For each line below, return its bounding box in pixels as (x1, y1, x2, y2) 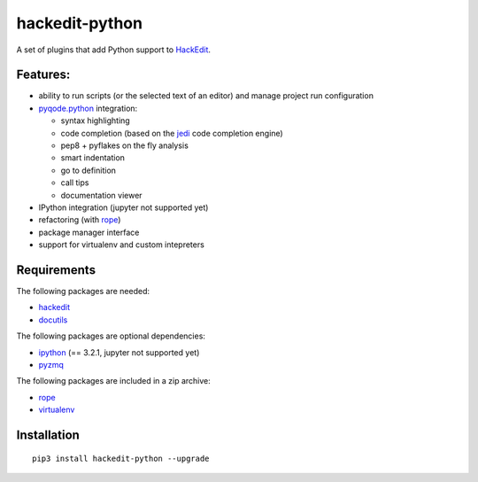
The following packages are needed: (16, 286, 150, 297)
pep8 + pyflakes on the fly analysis (60, 140, 189, 151)
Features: (16, 67, 71, 82)
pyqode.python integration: (38, 103, 138, 113)
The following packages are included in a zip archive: (16, 376, 212, 386)
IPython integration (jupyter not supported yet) (38, 202, 209, 213)
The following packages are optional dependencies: (16, 330, 205, 341)
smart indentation (60, 152, 126, 163)
